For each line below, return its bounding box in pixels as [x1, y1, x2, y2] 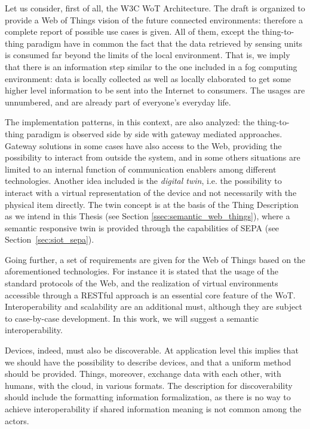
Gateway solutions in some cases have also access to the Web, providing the [5, 139, 282, 152]
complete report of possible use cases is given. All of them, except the [5, 25, 259, 38]
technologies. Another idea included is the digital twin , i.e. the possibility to [5, 174, 282, 187]
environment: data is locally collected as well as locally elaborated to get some [5, 72, 291, 84]
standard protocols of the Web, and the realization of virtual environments [5, 277, 278, 289]
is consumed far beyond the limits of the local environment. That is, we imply [5, 49, 290, 61]
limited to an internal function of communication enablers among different [5, 162, 277, 175]
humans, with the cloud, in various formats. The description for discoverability [5, 379, 293, 391]
